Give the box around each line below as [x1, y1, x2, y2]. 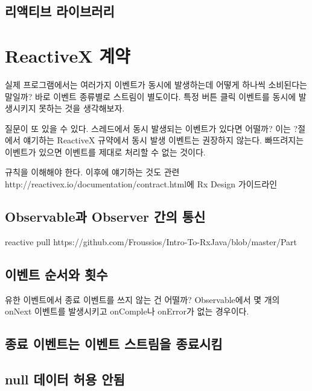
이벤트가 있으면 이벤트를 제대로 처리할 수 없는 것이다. [5, 145, 206, 158]
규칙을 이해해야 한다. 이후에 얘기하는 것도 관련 [5, 166, 180, 178]
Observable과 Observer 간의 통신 [5, 207, 206, 226]
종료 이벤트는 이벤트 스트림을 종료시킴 [5, 334, 223, 353]
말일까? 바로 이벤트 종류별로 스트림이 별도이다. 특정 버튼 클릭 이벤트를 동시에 [5, 90, 296, 102]
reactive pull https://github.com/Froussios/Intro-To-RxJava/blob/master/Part [5, 235, 298, 248]
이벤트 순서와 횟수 [5, 264, 108, 283]
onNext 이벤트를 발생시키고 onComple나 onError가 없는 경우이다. [5, 305, 249, 317]
